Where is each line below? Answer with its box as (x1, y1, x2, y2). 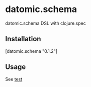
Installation (5, 35, 41, 43)
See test (5, 76, 23, 82)
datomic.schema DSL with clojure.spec (5, 20, 86, 26)
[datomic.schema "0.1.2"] (5, 48, 58, 54)
